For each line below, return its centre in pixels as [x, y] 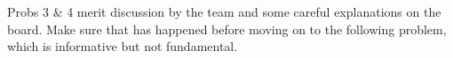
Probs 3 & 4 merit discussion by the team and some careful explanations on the [224, 11]
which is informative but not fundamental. [123, 46]
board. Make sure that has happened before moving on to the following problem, [227, 29]
